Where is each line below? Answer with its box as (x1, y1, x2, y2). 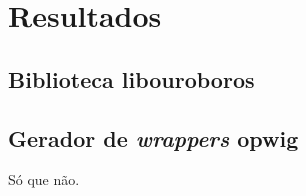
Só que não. (8, 169, 80, 190)
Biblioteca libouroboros (8, 63, 255, 94)
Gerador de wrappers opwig (8, 122, 299, 153)
